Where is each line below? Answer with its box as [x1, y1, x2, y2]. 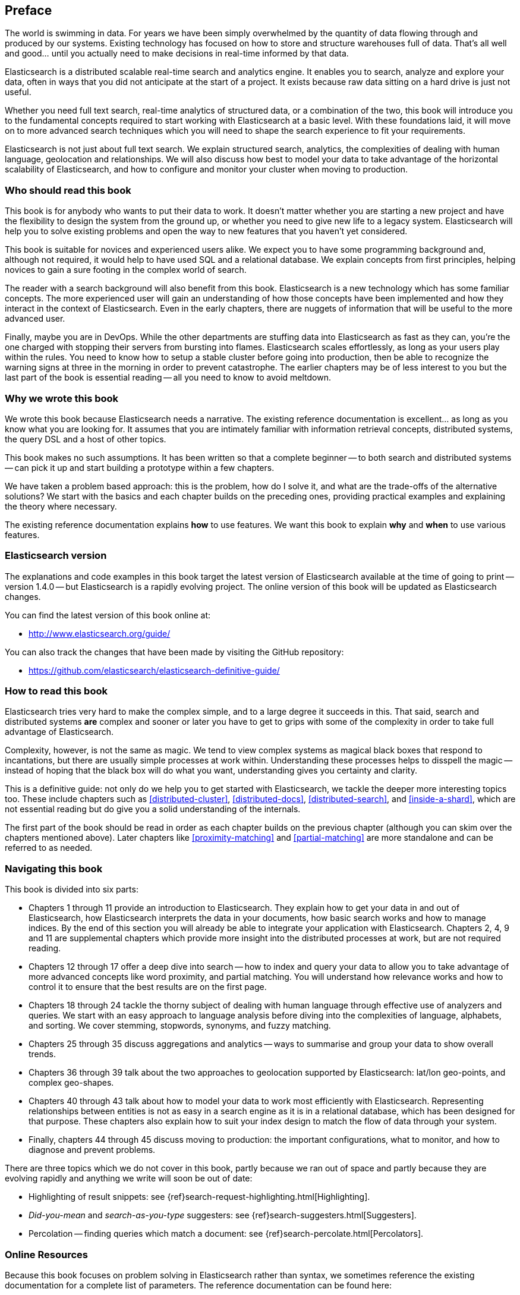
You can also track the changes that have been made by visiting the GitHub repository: [5, 646, 344, 657]
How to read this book [5, 685, 108, 697]
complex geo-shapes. [29, 1077, 114, 1088]
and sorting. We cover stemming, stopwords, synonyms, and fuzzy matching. [29, 1020, 331, 1031]
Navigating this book [5, 862, 103, 875]
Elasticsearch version [5, 549, 107, 562]
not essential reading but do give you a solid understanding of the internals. [5, 804, 301, 815]
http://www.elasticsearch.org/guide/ [29, 628, 171, 639]
